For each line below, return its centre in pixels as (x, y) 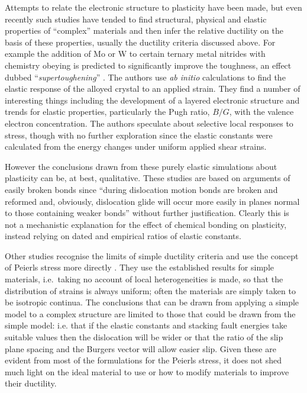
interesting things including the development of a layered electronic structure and (152, 100)
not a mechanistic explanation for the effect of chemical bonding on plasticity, (146, 224)
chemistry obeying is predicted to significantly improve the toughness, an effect (148, 65)
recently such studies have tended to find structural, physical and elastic (136, 19)
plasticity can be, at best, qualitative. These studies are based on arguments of (148, 178)
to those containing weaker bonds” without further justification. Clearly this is (147, 213)
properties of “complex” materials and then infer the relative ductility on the (144, 30)
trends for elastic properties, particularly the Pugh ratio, (107, 112)
